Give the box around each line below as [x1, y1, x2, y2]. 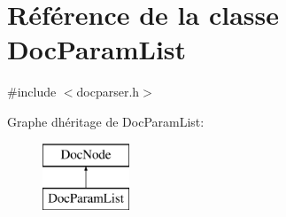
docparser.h [76, 82, 140, 101]
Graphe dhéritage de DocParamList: [7, 112, 205, 130]
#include [7, 82, 57, 101]
